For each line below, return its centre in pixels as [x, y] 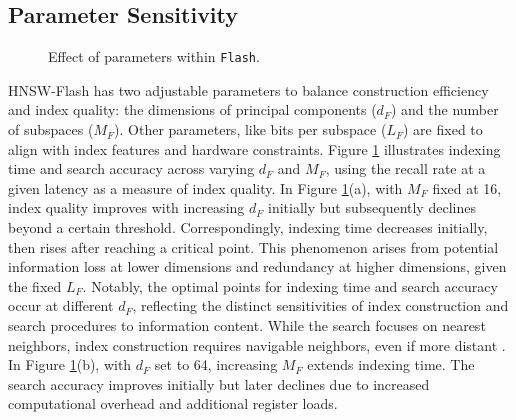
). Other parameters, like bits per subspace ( [250, 129]
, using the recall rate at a [405, 168]
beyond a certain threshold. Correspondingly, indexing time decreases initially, [248, 227]
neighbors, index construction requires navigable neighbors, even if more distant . [257, 344]
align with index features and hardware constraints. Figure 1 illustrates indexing [254, 148]
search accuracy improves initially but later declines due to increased [219, 383]
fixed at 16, [467, 187]
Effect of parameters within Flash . [154, 56]
